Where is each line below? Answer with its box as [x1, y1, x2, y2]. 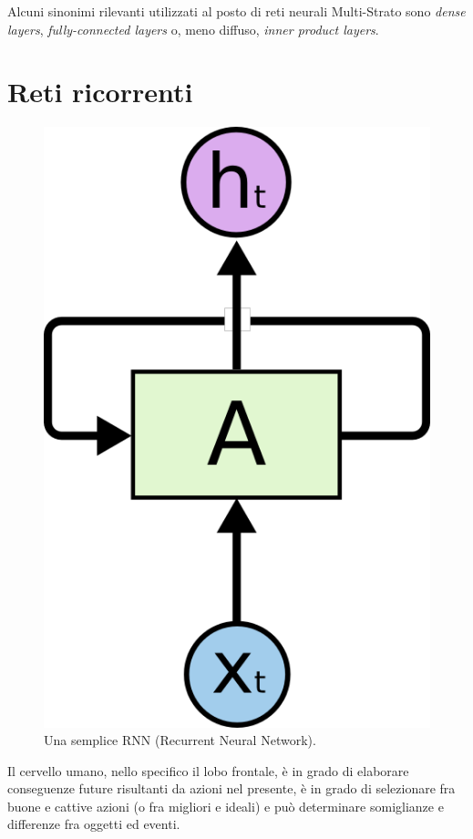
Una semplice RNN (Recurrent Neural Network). [44, 730, 316, 750]
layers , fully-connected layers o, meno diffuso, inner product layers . [7, 19, 379, 38]
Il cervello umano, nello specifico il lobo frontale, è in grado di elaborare [7, 761, 409, 780]
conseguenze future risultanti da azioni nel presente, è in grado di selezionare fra [7, 779, 456, 798]
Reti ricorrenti [7, 73, 193, 110]
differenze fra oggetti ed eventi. [7, 814, 180, 834]
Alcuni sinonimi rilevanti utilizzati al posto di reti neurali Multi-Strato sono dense [7, 2, 466, 20]
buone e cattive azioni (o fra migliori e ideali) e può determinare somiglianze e [7, 796, 444, 815]
